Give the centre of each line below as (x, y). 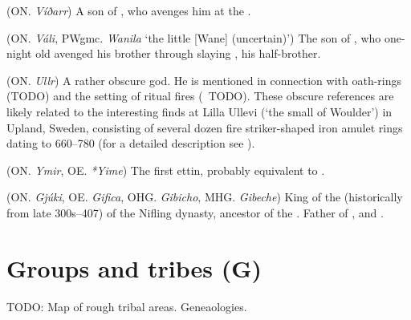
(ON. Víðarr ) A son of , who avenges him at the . (129, 10)
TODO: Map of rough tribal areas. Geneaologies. (127, 306)
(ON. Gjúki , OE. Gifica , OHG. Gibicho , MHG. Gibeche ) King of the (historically (205, 197)
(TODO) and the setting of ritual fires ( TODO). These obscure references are (200, 96)
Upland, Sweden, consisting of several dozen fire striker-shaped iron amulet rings (205, 127)
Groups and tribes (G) (134, 267)
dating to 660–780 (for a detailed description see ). (131, 143)
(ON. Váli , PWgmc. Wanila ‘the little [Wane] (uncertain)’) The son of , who (194, 37)
